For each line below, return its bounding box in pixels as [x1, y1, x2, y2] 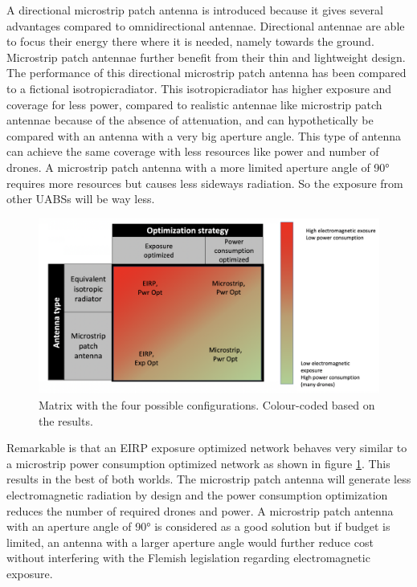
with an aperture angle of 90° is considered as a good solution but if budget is [6, 518, 390, 535]
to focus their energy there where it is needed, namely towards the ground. [6, 33, 374, 50]
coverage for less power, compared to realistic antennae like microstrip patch [6, 96, 382, 112]
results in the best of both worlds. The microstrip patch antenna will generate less [6, 471, 411, 487]
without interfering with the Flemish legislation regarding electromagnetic [6, 549, 370, 566]
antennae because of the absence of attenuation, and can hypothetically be [6, 112, 374, 128]
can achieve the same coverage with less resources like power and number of [6, 143, 379, 160]
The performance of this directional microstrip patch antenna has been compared [6, 64, 407, 81]
